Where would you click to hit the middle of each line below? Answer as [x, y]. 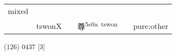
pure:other [151, 26]
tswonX [49, 26]
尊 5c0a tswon [98, 26]
